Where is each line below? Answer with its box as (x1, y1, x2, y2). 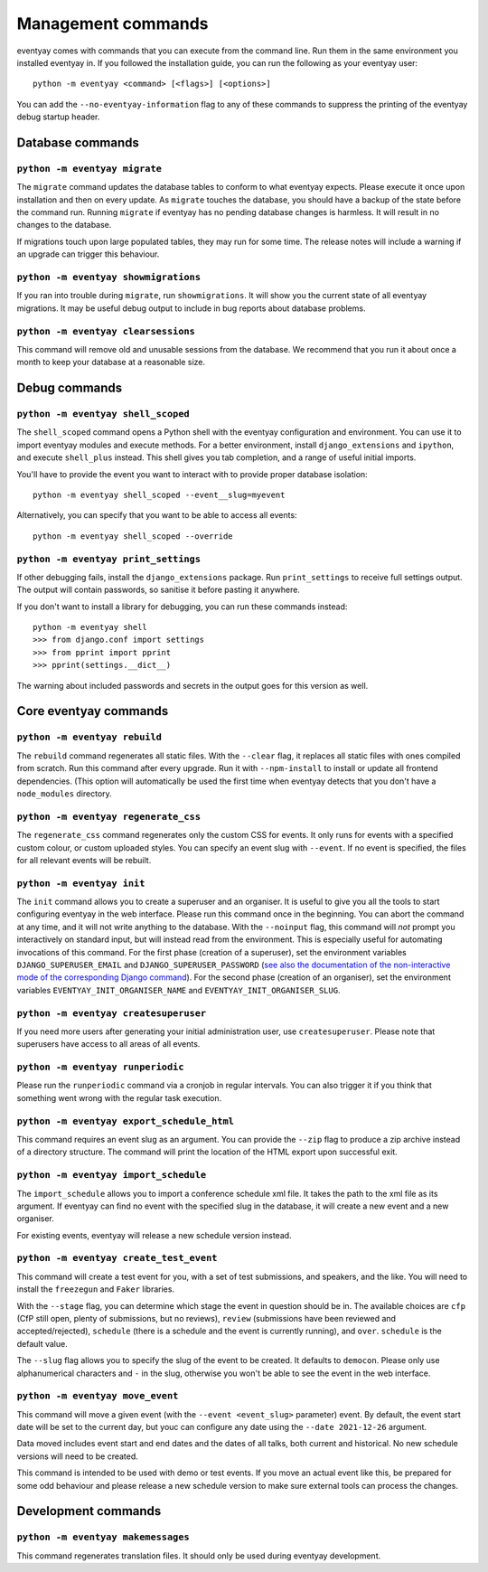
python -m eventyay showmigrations (16, 271, 202, 283)
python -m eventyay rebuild (16, 731, 163, 743)
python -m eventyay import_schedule (16, 1169, 207, 1181)
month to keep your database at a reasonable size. (16, 357, 206, 368)
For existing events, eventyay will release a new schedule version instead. (16, 1229, 293, 1240)
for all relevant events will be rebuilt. (16, 854, 152, 865)
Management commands (16, 14, 209, 33)
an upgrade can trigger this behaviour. (16, 249, 160, 259)
